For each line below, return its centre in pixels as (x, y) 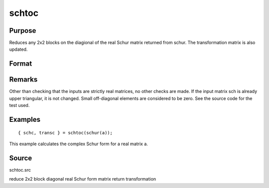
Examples (25, 119)
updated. (18, 49)
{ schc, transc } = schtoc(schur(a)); (66, 133)
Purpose (23, 31)
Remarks (23, 80)
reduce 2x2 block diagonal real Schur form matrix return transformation (83, 179)
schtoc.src (20, 170)
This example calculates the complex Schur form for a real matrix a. (78, 144)
